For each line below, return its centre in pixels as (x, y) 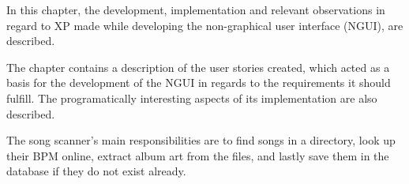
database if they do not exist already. (96, 171)
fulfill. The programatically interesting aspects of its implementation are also (192, 98)
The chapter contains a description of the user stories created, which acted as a (198, 67)
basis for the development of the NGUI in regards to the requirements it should (199, 83)
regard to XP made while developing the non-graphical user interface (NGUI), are (205, 25)
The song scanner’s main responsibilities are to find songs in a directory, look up (201, 140)
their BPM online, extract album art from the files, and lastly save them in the (198, 155)
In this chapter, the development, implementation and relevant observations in (196, 9)
